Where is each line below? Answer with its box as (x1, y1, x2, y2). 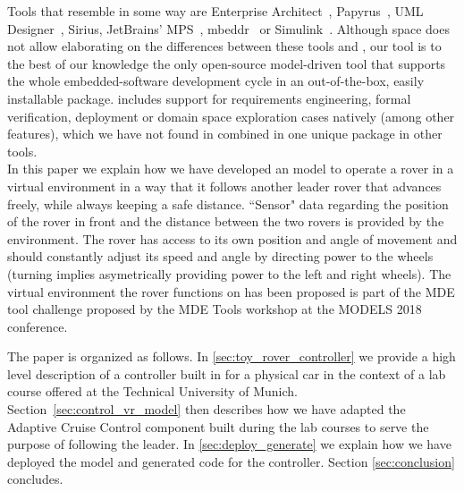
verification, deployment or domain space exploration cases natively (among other (7, 106, 455, 125)
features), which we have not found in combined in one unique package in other (7, 124, 443, 143)
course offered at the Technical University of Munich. (7, 382, 298, 401)
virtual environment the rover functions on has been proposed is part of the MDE (7, 282, 455, 301)
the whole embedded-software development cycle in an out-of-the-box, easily (7, 72, 425, 90)
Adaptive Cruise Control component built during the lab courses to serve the (7, 417, 429, 436)
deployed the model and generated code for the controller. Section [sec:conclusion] (7, 452, 455, 470)
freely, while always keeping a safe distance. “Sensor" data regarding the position (7, 194, 449, 213)
